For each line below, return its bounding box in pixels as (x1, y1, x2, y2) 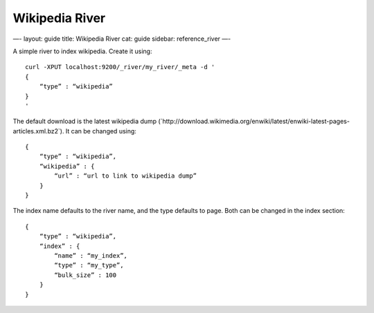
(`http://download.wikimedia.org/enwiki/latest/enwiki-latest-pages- (158, 117, 350, 126)
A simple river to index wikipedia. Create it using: (12, 47, 152, 55)
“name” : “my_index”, (54, 252, 128, 259)
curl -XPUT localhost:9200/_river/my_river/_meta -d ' (25, 63, 215, 71)
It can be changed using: (65, 126, 136, 135)
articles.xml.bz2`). (12, 126, 64, 135)
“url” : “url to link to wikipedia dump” (54, 172, 197, 180)
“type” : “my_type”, (54, 261, 124, 269)
